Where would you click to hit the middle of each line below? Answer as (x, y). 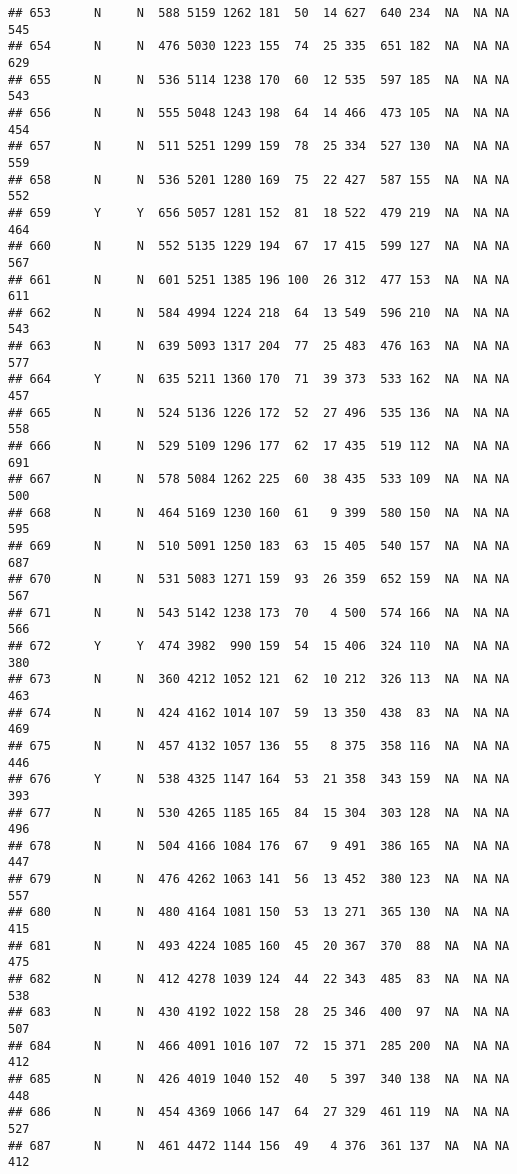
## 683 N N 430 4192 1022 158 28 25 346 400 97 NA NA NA (259, 1012)
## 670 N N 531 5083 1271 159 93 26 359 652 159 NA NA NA (259, 579)
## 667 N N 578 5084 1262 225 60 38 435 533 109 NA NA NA (259, 479)
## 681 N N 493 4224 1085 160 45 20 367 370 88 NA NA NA (259, 945)
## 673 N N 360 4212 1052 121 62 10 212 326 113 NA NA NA (259, 679)
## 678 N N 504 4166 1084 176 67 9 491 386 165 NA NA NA (259, 845)
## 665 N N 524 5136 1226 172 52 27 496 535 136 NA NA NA (259, 412)
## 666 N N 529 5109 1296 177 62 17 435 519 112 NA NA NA (259, 446)
